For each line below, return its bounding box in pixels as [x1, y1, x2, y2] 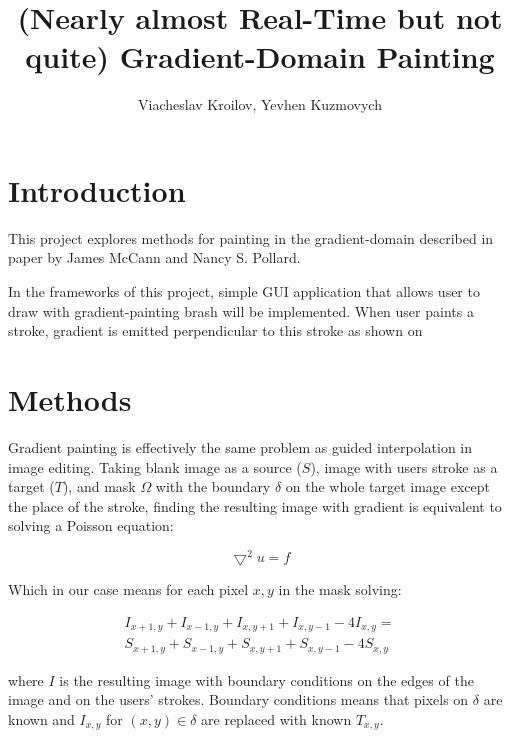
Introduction [8, 169, 186, 210]
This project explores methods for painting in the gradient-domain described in [8, 227, 494, 248]
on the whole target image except [285, 476, 490, 497]
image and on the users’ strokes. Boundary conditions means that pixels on [8, 689, 469, 710]
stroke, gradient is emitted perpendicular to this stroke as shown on [8, 320, 423, 341]
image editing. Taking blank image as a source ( [8, 456, 302, 477]
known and [8, 708, 75, 729]
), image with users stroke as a [310, 456, 498, 477]
